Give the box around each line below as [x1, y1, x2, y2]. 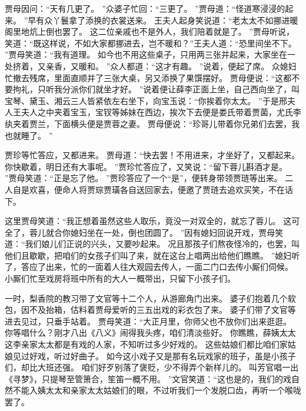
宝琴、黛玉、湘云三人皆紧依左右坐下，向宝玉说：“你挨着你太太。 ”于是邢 [5, 94, 287, 106]
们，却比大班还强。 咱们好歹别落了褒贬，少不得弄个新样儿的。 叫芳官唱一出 [5, 361, 299, 373]
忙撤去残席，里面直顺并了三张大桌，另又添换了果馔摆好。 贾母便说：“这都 [5, 71, 292, 83]
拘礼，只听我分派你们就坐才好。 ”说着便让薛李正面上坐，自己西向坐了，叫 [12, 83, 300, 95]
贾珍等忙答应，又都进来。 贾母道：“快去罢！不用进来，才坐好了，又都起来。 [5, 149, 300, 161]
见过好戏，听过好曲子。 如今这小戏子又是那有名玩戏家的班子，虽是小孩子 [12, 349, 296, 362]
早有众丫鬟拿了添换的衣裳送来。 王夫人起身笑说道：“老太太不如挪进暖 [28, 14, 298, 26]
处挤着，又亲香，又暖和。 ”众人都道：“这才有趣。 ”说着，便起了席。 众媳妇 [5, 59, 297, 72]
